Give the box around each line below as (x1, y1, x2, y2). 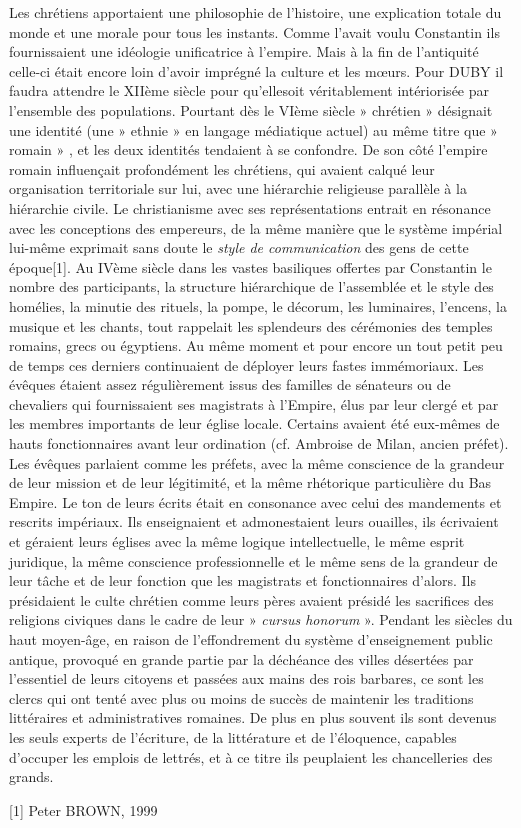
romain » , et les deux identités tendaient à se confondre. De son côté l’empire (9, 139, 488, 160)
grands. (9, 766, 54, 787)
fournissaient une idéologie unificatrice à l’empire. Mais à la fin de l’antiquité (9, 41, 479, 62)
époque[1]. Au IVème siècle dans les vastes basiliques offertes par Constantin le (9, 256, 492, 277)
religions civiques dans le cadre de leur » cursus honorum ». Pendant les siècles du (9, 609, 513, 630)
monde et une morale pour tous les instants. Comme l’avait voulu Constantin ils (9, 21, 500, 42)
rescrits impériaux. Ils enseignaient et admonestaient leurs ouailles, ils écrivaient (9, 511, 499, 532)
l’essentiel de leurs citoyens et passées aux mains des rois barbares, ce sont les (9, 668, 484, 689)
